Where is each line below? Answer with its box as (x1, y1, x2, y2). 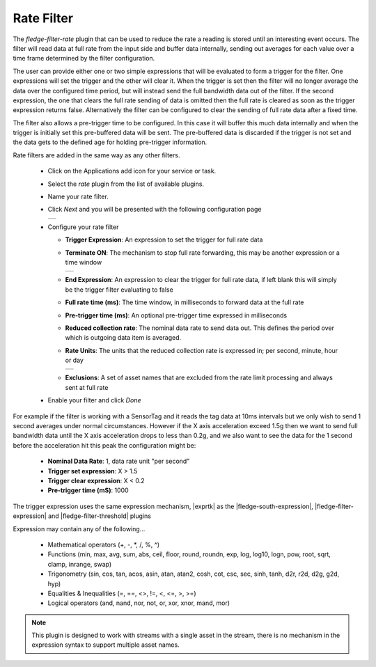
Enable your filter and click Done (47, 396, 141, 405)
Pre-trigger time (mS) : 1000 (47, 486, 129, 494)
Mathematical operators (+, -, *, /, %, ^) (47, 540, 160, 549)
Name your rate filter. (47, 192, 109, 201)
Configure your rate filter (47, 223, 119, 231)
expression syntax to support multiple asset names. (31, 641, 180, 649)
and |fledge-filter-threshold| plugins (47, 512, 151, 520)
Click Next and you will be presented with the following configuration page (47, 205, 262, 214)
